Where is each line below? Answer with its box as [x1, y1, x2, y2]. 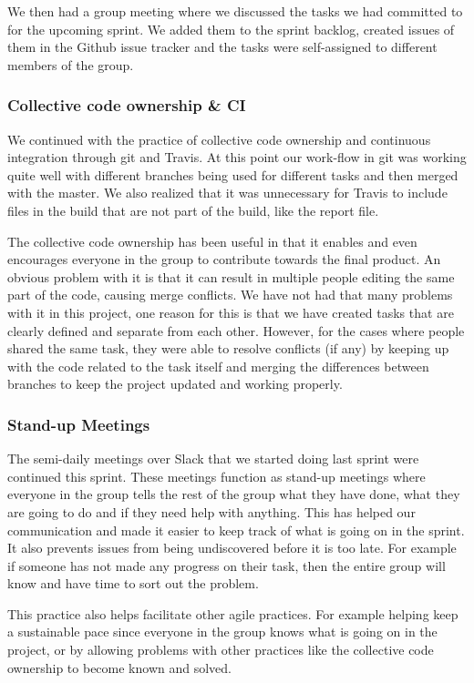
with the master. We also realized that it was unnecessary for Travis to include [7, 183, 448, 202]
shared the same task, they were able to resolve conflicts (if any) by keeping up [7, 339, 449, 358]
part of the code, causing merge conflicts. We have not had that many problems [7, 285, 453, 304]
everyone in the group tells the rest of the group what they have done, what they [7, 484, 460, 504]
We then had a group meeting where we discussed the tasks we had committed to [7, 2, 463, 20]
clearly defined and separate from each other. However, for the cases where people [7, 321, 465, 340]
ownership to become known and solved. [7, 658, 232, 677]
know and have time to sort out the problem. [7, 574, 259, 593]
